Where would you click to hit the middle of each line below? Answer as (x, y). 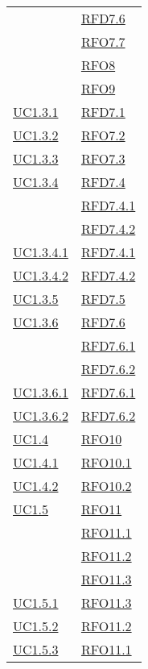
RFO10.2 (106, 486)
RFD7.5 (103, 299)
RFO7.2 (103, 135)
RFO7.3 (103, 158)
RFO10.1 (106, 462)
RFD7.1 (103, 112)
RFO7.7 (103, 42)
